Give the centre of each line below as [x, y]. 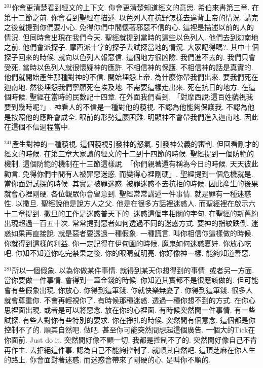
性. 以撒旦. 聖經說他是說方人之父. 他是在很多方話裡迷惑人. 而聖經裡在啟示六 [130, 203]
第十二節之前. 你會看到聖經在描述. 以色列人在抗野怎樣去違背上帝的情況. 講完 [131, 17]
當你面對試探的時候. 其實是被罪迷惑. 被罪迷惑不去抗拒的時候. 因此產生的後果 [131, 183]
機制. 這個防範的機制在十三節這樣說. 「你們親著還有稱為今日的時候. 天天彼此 [131, 163]
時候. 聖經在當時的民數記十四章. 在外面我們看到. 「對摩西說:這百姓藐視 [128, 97]
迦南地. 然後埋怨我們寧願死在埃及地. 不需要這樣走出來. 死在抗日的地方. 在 [126, 87]
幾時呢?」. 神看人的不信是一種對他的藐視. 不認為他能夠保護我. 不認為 [133, 106]
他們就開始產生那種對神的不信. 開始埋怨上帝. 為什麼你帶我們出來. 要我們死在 [131, 77]
